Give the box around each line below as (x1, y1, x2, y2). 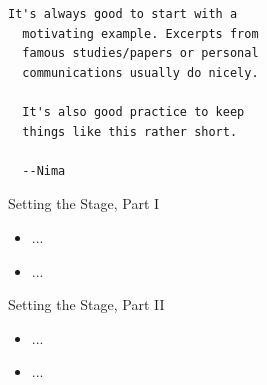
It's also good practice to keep (22, 104, 245, 119)
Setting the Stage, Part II (8, 294, 165, 315)
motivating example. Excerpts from (22, 26, 259, 41)
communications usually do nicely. (22, 65, 259, 80)
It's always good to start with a (8, 7, 238, 21)
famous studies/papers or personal (22, 46, 259, 61)
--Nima (22, 163, 66, 178)
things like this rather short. (22, 124, 238, 139)
